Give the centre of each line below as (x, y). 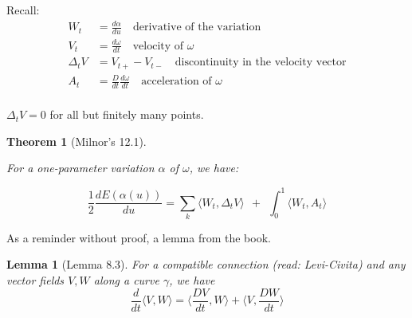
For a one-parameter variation (80, 168)
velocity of (158, 46)
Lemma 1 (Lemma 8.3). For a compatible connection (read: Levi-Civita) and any (206, 264)
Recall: (23, 10)
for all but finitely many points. (127, 114)
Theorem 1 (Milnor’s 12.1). (77, 141)
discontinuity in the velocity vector (261, 63)
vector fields (35, 280)
